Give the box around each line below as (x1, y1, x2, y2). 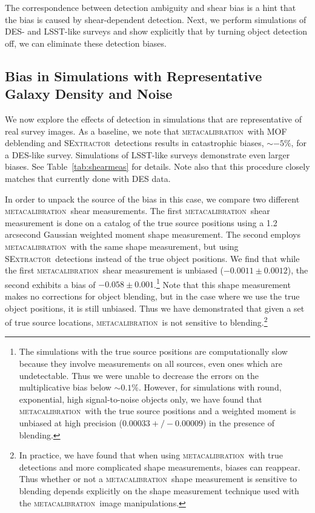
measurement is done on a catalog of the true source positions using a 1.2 (5, 216, 277, 229)
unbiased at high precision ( (19, 416, 122, 429)
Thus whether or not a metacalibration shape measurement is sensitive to (19, 472, 297, 485)
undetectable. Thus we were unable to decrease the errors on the (19, 369, 259, 381)
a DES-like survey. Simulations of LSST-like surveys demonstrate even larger (5, 148, 290, 161)
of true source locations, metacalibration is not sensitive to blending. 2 (5, 314, 268, 328)
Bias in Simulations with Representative (5, 66, 262, 85)
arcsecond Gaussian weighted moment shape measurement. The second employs (5, 228, 300, 241)
